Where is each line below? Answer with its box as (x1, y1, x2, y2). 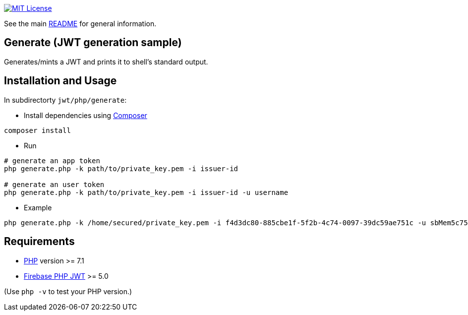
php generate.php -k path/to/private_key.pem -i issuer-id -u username (4, 188, 289, 196)
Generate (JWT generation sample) (4, 36, 182, 49)
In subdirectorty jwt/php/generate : (4, 95, 127, 104)
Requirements (4, 235, 75, 248)
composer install (4, 126, 71, 134)
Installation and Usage (4, 74, 117, 87)
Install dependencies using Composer (24, 111, 147, 120)
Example (24, 203, 52, 212)
